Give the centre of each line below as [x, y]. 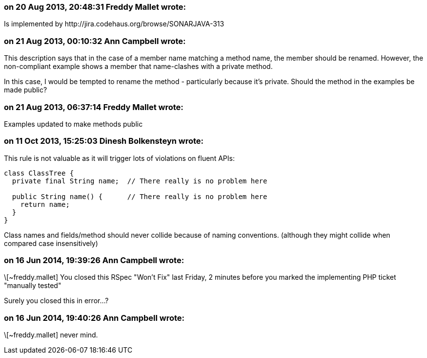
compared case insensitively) [51, 243]
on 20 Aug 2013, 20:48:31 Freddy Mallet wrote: [95, 7]
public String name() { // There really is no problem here [140, 196]
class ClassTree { [39, 173]
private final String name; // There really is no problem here [140, 181]
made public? [26, 90]
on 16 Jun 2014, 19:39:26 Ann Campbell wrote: [94, 260]
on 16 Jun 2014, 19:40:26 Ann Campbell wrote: [94, 318]
